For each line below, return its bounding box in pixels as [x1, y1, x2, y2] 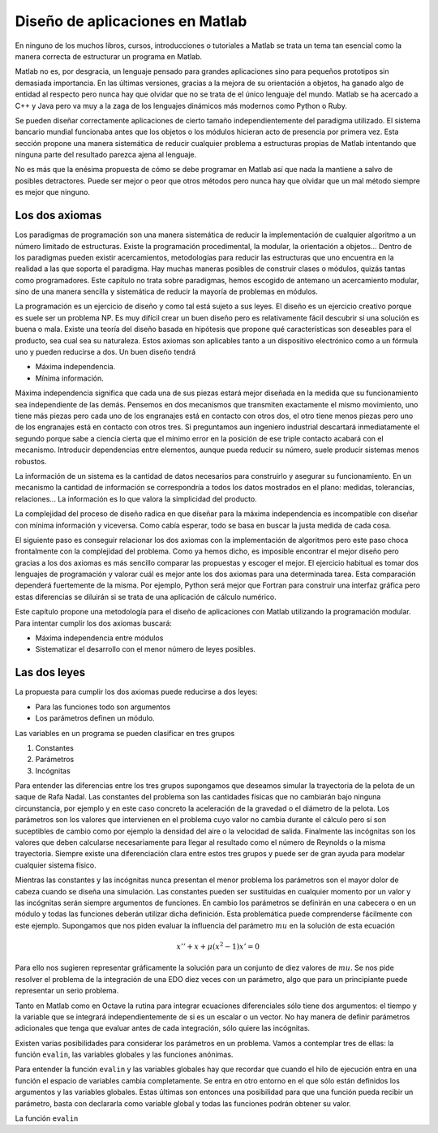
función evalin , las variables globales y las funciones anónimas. [15, 1049, 234, 1059]
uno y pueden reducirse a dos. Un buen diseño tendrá [15, 347, 196, 357]
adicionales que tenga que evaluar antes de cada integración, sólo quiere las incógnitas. [15, 1023, 311, 1033]
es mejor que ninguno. [15, 187, 91, 197]
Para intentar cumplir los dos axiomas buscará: [15, 618, 172, 628]
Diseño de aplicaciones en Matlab [15, 12, 247, 30]
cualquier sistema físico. [15, 860, 97, 870]
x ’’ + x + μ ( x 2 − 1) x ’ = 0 [176, 941, 260, 951]
